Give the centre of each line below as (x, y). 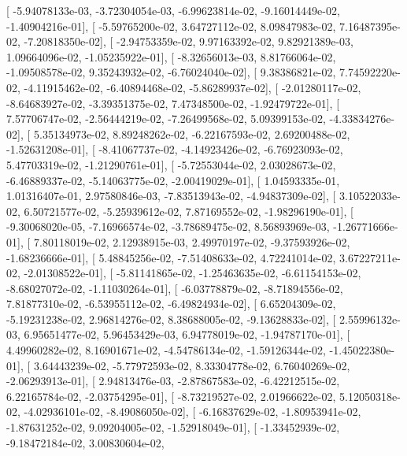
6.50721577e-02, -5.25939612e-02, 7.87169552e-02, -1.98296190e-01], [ (189, 211)
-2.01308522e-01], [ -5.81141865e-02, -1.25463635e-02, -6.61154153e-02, (192, 273)
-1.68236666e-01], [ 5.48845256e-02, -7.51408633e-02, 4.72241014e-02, (171, 257)
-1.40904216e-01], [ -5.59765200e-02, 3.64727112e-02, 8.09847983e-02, (171, 26)
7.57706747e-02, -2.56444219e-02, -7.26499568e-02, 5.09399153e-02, (166, 119)
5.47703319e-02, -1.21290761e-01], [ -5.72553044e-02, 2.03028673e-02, (171, 164)
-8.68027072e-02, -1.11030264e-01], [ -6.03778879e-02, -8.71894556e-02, (175, 288)
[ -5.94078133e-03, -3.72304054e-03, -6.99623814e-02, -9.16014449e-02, (173, 10)
